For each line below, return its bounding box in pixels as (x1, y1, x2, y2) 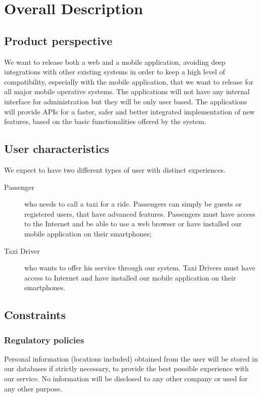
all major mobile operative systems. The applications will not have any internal (4, 86, 250, 97)
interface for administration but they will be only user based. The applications (4, 96, 247, 106)
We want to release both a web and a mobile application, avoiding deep (4, 56, 226, 67)
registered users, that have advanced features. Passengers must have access (24, 208, 255, 219)
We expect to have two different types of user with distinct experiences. (4, 164, 226, 175)
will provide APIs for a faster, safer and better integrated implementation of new (4, 106, 255, 116)
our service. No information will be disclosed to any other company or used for (4, 373, 248, 384)
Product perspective (4, 32, 112, 48)
